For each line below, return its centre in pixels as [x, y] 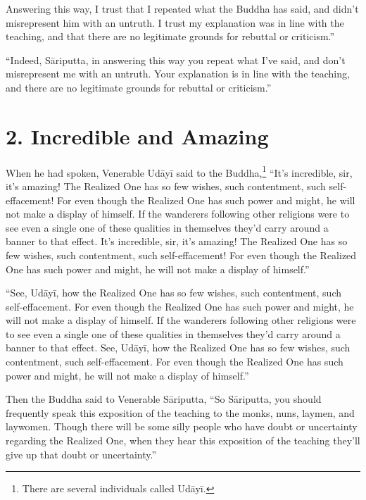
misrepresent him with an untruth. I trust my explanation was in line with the [175, 22]
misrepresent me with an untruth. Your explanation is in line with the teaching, [178, 74]
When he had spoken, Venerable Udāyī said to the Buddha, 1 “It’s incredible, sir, [179, 171]
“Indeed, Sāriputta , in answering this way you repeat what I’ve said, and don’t [176, 60]
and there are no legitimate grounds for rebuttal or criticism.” [139, 87]
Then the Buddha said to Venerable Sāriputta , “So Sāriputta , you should [164, 399]
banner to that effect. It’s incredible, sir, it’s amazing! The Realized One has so [177, 241]
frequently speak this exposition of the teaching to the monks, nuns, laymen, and [180, 412]
